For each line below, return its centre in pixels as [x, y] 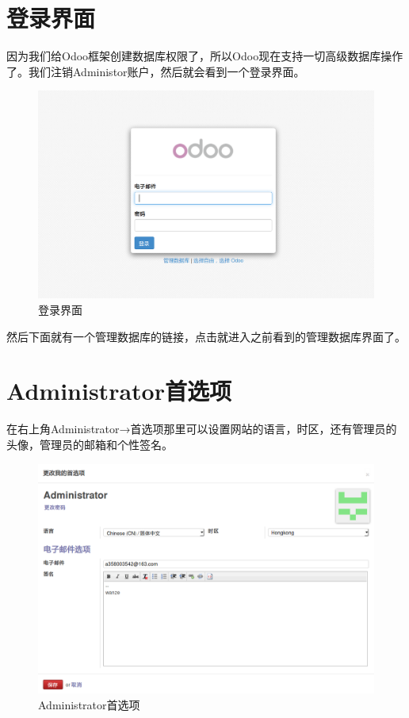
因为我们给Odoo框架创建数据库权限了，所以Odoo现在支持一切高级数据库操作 [205, 56]
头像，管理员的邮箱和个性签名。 [90, 444]
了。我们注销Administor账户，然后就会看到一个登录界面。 [156, 71]
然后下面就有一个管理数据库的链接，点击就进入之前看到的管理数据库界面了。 [206, 336]
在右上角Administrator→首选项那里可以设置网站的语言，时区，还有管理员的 [202, 429]
